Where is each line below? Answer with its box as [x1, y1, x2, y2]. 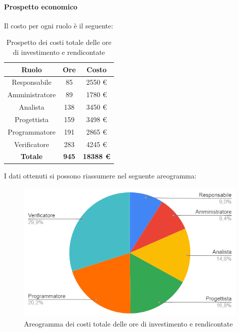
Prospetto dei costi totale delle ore [6, 37, 112, 47]
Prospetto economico [4, 1, 78, 11]
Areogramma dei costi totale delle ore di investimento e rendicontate [24, 318, 233, 329]
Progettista [14, 114, 49, 124]
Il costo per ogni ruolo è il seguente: [4, 20, 114, 30]
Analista [18, 102, 45, 112]
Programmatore [7, 126, 56, 137]
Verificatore [14, 139, 49, 149]
